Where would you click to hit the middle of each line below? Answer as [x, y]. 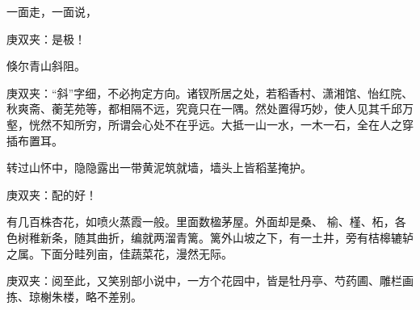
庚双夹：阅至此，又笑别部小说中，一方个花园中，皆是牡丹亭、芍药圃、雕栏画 [210, 281]
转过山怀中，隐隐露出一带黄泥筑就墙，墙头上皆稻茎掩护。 [159, 168]
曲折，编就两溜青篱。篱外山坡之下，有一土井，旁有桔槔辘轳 [255, 237]
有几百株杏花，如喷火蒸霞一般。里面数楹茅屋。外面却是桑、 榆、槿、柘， [201, 222]
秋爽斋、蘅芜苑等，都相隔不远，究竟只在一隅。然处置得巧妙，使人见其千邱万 [210, 109]
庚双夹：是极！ [46, 38]
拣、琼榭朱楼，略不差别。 [74, 296]
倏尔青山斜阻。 [46, 66]
